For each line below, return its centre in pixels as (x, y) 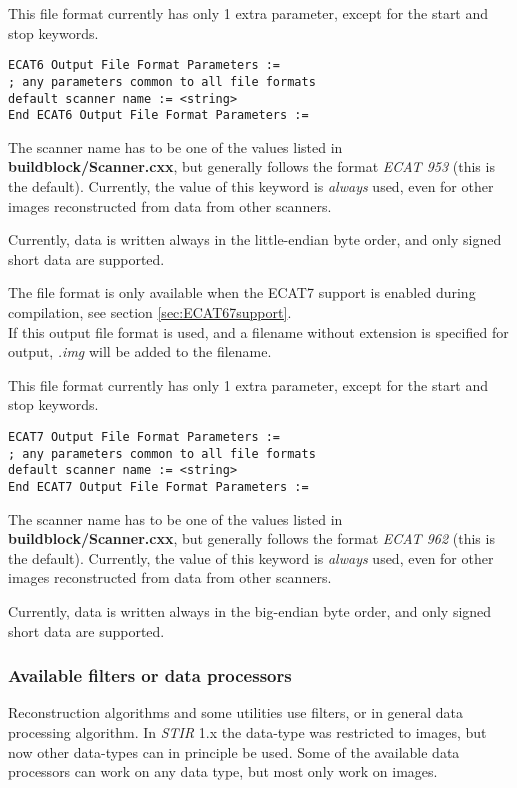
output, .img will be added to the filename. (140, 351)
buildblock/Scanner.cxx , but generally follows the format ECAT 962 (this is (251, 538)
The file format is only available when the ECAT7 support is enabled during (242, 292)
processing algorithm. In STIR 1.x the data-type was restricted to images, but (247, 731)
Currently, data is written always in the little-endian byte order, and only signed (255, 239)
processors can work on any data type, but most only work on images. (223, 771)
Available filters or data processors (150, 675)
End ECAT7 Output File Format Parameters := (158, 486)
